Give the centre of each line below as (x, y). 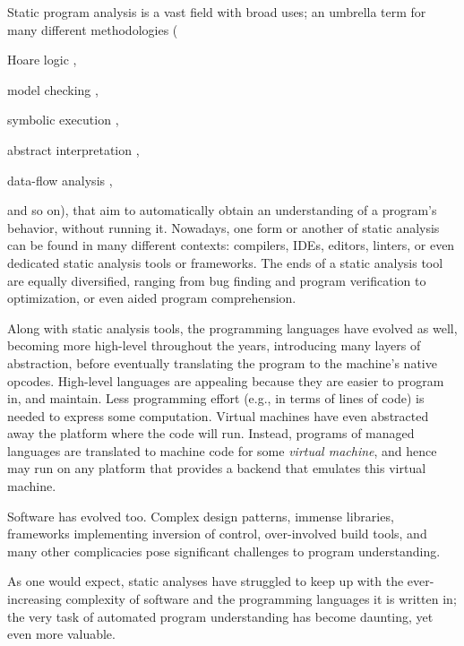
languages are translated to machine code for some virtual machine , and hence (222, 450)
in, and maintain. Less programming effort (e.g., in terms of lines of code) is (216, 398)
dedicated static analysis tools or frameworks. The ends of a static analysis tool (225, 262)
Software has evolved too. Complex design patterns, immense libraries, (201, 516)
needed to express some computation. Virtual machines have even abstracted (218, 415)
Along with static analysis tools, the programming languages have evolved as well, (232, 327)
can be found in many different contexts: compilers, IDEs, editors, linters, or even (231, 245)
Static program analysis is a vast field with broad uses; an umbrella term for (217, 12)
